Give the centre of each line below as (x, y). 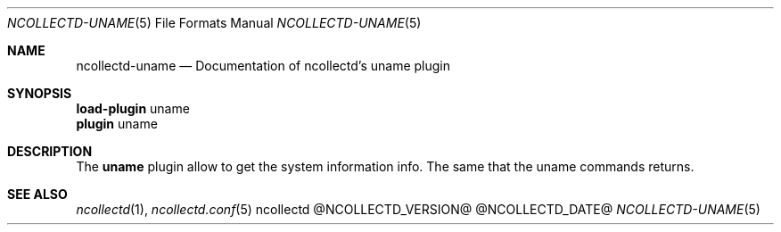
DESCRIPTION (50, 151)
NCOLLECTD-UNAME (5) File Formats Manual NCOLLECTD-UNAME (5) (214, 23)
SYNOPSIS (40, 93)
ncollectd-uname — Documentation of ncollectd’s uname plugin (263, 66)
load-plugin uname (133, 108)
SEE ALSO (37, 194)
